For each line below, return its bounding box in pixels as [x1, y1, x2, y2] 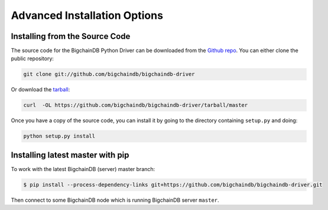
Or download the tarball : [11, 86, 70, 93]
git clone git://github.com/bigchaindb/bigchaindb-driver [23, 71, 195, 78]
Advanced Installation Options [11, 9, 164, 22]
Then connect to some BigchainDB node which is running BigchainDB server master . [11, 196, 219, 204]
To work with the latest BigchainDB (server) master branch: [11, 165, 155, 172]
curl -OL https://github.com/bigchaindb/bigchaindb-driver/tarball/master [23, 102, 248, 109]
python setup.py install [23, 133, 96, 140]
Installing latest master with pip [11, 150, 129, 160]
